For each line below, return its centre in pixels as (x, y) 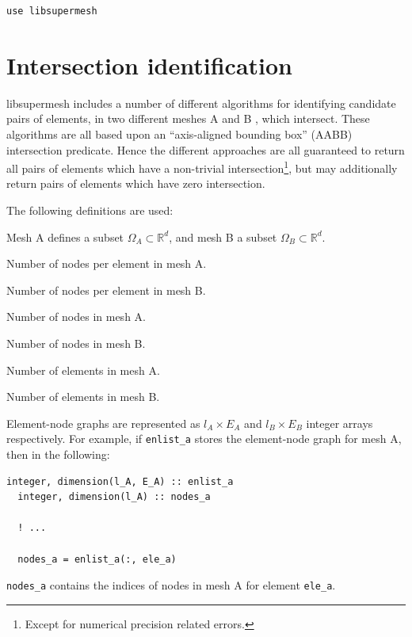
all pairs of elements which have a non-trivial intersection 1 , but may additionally (202, 167)
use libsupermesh (52, 11)
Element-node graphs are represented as (103, 423)
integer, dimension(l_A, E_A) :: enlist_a (120, 481)
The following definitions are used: (90, 210)
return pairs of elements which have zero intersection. (136, 183)
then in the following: (58, 454)
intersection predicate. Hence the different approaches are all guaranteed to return (206, 149)
